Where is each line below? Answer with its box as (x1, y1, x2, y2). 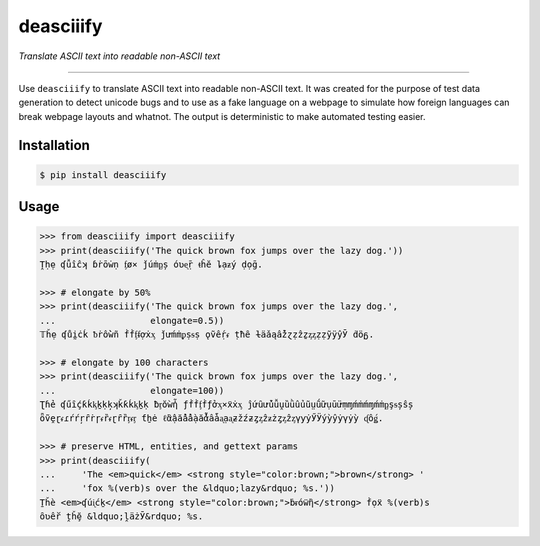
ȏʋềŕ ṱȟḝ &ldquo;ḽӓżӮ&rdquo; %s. (39, 511, 204, 522)
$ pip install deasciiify (39, 169, 167, 180)
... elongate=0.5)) (39, 315, 225, 326)
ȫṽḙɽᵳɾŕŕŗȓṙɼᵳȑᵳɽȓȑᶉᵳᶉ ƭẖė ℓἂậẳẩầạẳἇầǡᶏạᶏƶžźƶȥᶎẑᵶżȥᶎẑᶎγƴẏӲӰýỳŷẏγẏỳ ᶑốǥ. (39, 413, 384, 424)
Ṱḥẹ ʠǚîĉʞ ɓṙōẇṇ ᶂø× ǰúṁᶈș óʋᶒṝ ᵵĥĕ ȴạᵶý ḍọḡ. (39, 259, 264, 270)
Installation (18, 136, 90, 154)
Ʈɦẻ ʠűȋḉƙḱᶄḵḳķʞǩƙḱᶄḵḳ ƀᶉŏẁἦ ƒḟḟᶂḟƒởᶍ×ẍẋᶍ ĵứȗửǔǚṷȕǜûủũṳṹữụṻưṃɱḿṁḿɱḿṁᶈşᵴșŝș (39, 399, 414, 410)
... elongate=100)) (39, 385, 225, 396)
